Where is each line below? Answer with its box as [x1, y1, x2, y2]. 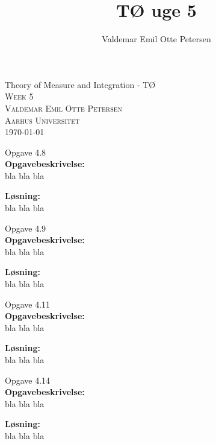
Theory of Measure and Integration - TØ [5, 78, 156, 90]
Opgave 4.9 [5, 221, 46, 234]
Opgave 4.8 [5, 145, 46, 158]
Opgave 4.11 [5, 297, 51, 310]
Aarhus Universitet [5, 113, 80, 126]
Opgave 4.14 [5, 373, 51, 386]
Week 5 [5, 90, 34, 103]
